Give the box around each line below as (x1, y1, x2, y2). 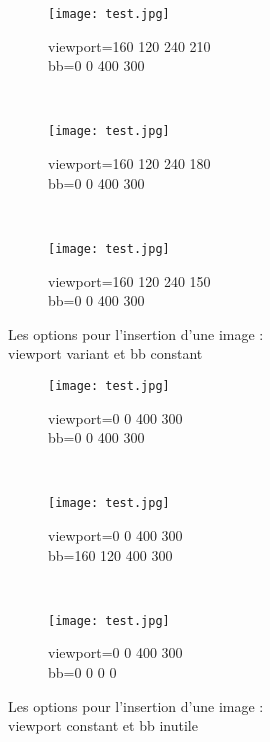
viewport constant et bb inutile (8, 715, 198, 736)
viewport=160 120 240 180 (48, 153, 211, 174)
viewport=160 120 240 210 (48, 35, 211, 56)
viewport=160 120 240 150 (48, 270, 211, 291)
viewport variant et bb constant (8, 343, 203, 364)
